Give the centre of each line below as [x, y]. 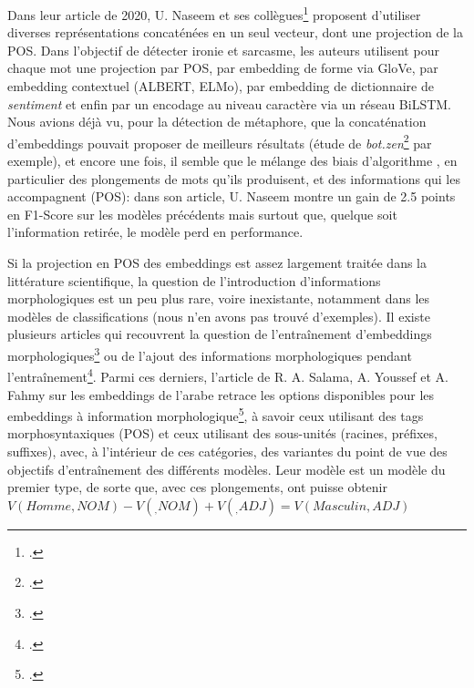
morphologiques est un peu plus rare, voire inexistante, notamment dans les [219, 298]
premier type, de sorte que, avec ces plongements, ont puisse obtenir [197, 487]
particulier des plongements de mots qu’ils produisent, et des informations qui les [234, 178]
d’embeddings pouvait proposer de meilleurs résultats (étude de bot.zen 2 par [220, 141]
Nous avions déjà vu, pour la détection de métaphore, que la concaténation [217, 122]
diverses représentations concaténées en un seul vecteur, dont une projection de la [235, 32]
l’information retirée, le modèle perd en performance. [155, 232]
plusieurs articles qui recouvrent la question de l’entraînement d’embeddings [220, 334]
